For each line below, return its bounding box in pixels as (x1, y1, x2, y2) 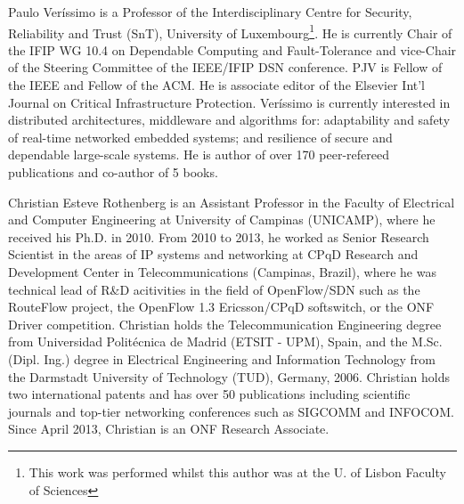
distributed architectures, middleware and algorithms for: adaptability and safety (8, 110, 451, 129)
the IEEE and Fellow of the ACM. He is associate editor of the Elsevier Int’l (8, 76, 426, 94)
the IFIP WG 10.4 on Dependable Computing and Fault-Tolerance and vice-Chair (8, 40, 457, 59)
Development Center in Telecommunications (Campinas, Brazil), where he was (8, 262, 436, 280)
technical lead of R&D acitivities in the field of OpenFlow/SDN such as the (8, 280, 420, 298)
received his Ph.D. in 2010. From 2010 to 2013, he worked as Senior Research (8, 227, 429, 246)
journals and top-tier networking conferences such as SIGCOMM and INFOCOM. (8, 402, 454, 420)
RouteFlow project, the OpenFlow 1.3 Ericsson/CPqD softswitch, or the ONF (8, 297, 435, 316)
